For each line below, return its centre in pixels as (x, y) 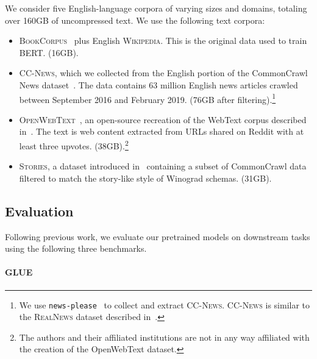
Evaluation (39, 211)
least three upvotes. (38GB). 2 (74, 145)
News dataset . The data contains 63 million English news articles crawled (158, 84)
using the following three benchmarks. (76, 248)
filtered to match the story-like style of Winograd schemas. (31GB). (145, 178)
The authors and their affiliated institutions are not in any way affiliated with (164, 337)
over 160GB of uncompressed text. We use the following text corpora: (135, 20)
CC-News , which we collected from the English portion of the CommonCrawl (163, 73)
